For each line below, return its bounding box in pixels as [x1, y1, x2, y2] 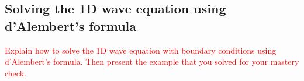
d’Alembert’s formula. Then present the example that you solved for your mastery [5, 55, 299, 68]
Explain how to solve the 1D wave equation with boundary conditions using [5, 44, 277, 56]
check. [5, 66, 26, 79]
